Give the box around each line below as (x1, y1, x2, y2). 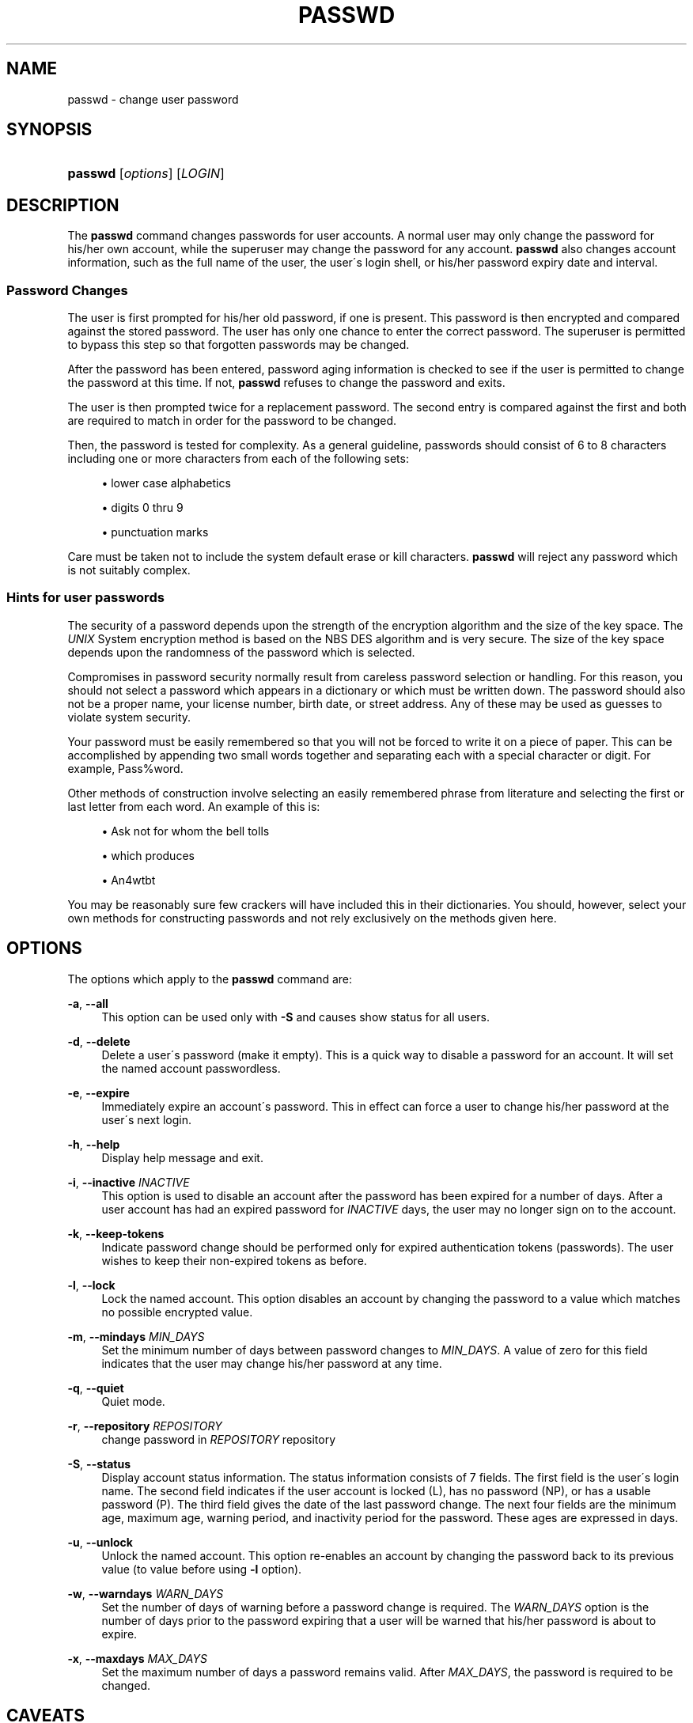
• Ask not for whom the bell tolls (101, 824, 270, 838)
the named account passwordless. (101, 1061, 281, 1075)
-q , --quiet (67, 1380, 124, 1395)
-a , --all (67, 996, 108, 1010)
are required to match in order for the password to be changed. (67, 414, 397, 428)
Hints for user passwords (6, 589, 165, 606)
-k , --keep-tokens (67, 1226, 165, 1240)
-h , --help (67, 1137, 120, 1151)
